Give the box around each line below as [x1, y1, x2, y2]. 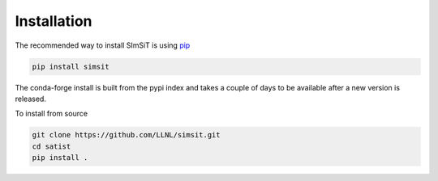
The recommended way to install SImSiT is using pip [15, 40, 191, 50]
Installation [15, 12, 92, 30]
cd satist [32, 141, 71, 151]
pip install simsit [32, 61, 109, 71]
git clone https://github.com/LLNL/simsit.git [32, 130, 221, 140]
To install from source [15, 109, 88, 119]
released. [15, 94, 46, 103]
